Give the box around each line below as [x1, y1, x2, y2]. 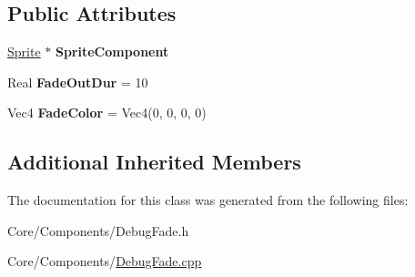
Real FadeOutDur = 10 [7, 72, 148, 91]
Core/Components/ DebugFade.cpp [7, 251, 202, 271]
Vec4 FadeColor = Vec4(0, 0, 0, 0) [7, 103, 207, 122]
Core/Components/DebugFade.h [7, 221, 189, 240]
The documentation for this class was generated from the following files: [7, 190, 409, 210]
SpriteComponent [55, 42, 169, 61]
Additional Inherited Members [7, 148, 301, 176]
